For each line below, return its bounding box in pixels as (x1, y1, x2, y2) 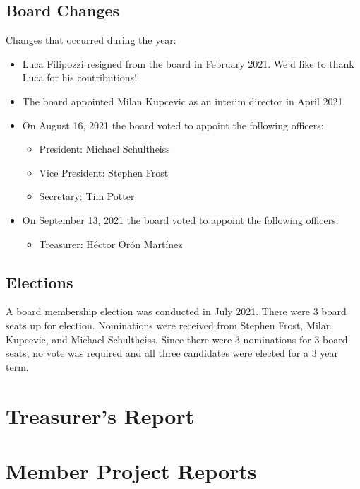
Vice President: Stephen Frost (39, 165, 169, 179)
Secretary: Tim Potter (39, 189, 135, 204)
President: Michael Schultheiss (39, 141, 170, 156)
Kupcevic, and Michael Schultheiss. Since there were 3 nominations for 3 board (6, 331, 348, 346)
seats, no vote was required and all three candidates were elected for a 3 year (6, 346, 339, 360)
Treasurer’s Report (6, 401, 195, 430)
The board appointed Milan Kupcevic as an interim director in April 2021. (22, 93, 346, 108)
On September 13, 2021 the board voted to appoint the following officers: (22, 212, 339, 227)
